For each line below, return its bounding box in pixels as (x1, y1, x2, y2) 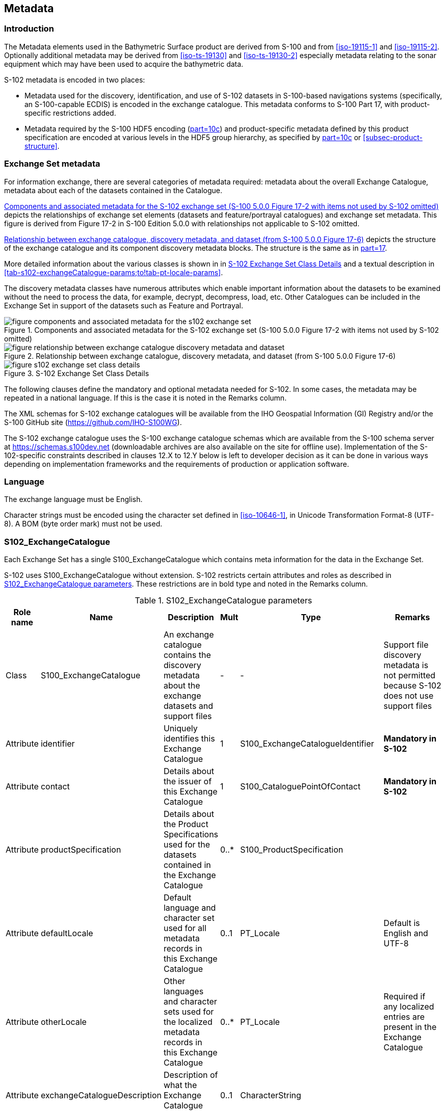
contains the (163, 650, 211, 660)
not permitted (383, 670, 436, 681)
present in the (383, 1022, 437, 1033)
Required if (383, 991, 426, 1002)
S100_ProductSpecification (240, 844, 344, 855)
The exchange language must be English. (4, 495, 143, 504)
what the (163, 1080, 197, 1091)
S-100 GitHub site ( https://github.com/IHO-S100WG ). (4, 417, 182, 427)
